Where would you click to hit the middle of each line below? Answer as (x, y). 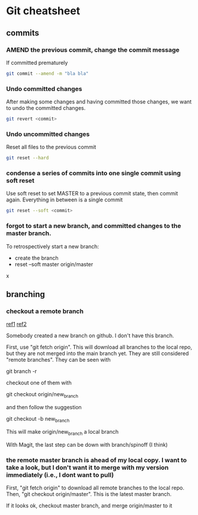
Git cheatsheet (43, 11)
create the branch (36, 258)
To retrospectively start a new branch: (53, 246)
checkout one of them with (39, 383)
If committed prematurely (37, 62)
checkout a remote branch (45, 311)
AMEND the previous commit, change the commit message (93, 50)
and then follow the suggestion (44, 407)
